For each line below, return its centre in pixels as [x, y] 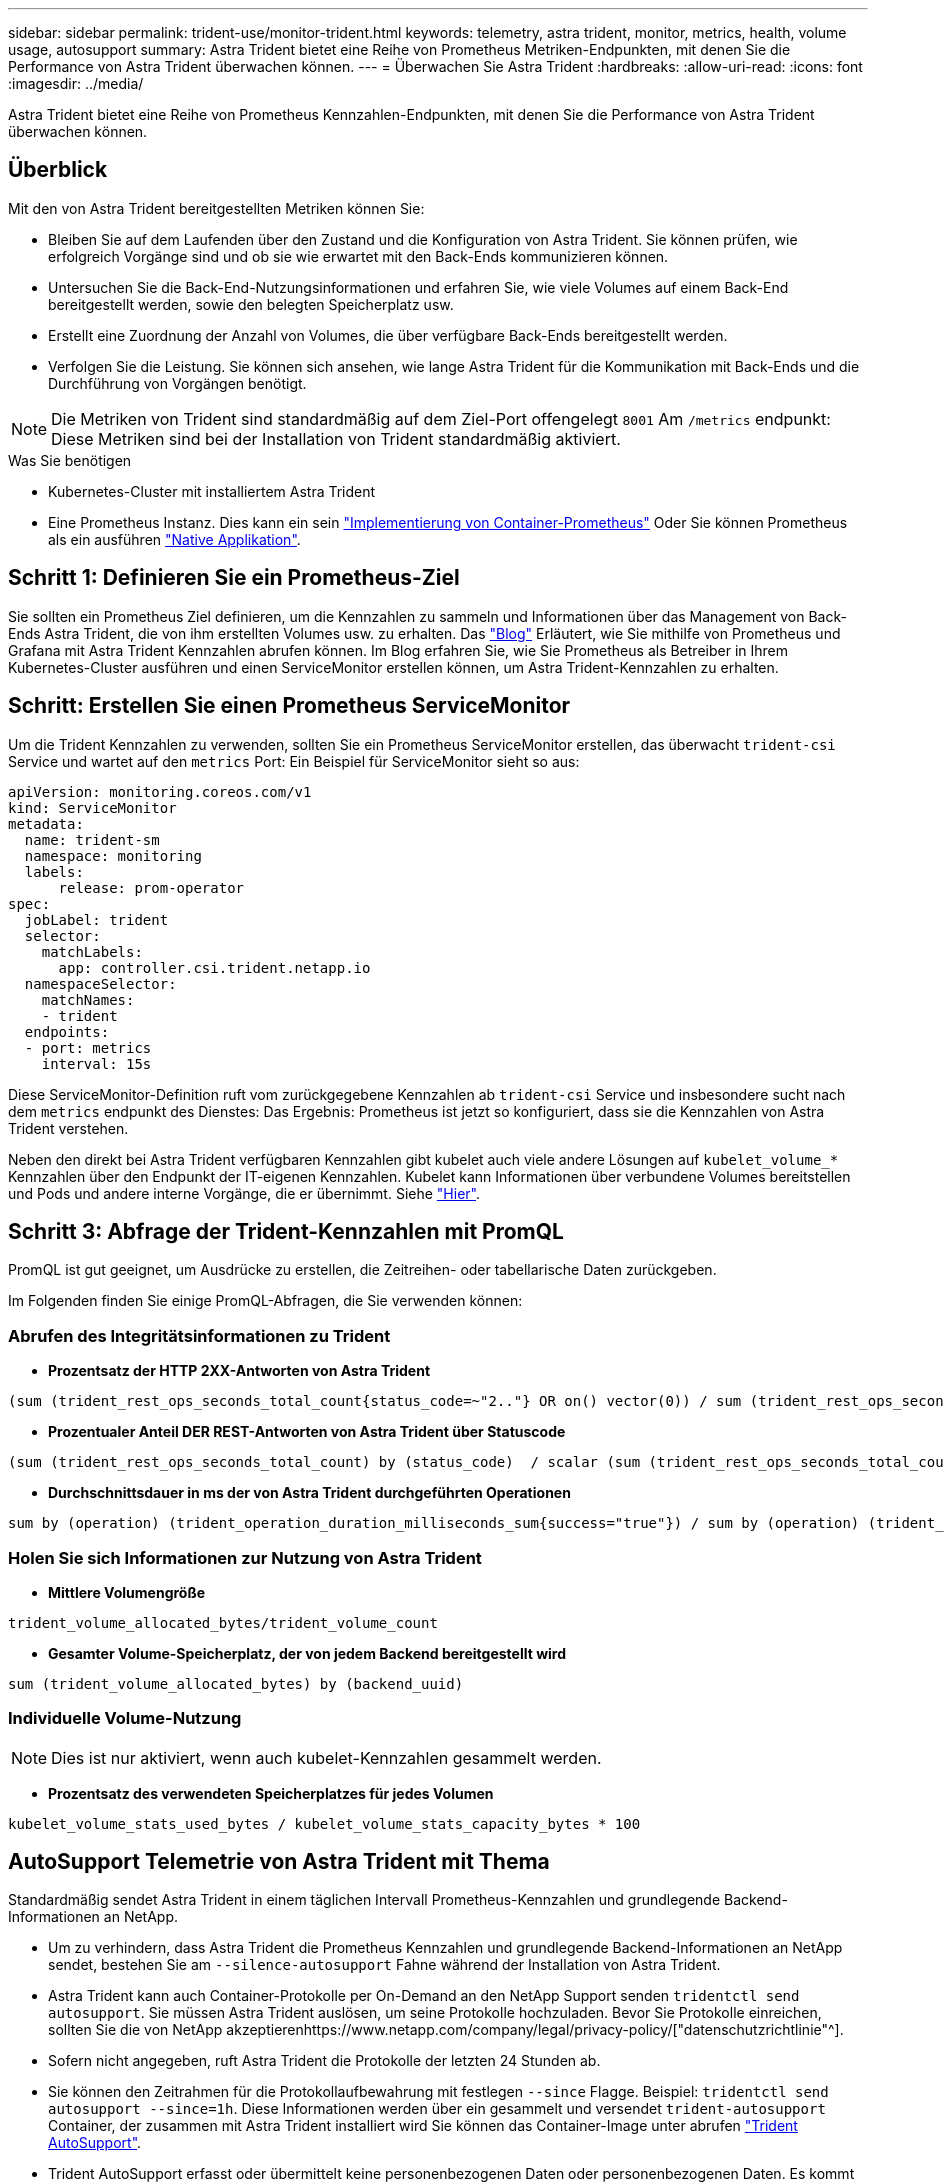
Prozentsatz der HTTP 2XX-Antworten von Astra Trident [239, 1371]
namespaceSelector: [100, 983]
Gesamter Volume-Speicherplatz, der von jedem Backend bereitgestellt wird [307, 1653]
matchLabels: [92, 951]
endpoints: [67, 1031]
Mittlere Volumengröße [126, 1592]
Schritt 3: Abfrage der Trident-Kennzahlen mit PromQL [286, 1231]
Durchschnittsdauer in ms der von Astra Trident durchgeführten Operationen [309, 1493]
